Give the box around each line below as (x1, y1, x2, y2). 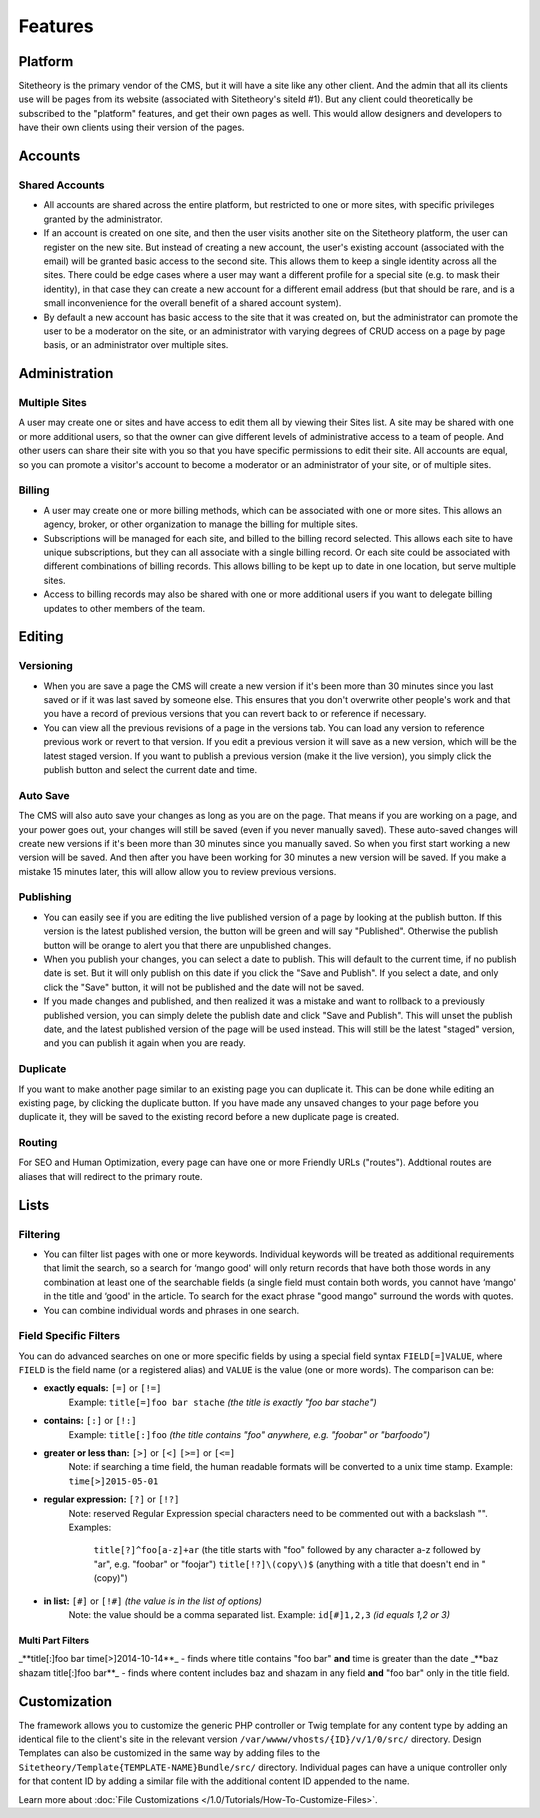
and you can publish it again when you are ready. (43, 1037, 247, 1049)
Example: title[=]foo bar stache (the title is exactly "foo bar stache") (68, 1396, 377, 1408)
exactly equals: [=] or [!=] (43, 1382, 162, 1394)
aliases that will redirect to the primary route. (18, 1170, 203, 1182)
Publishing (18, 890, 72, 904)
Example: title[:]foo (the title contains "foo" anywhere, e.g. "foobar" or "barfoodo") (68, 1428, 430, 1440)
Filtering (18, 1227, 60, 1241)
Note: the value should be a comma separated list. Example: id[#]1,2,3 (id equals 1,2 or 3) (68, 1608, 450, 1620)
